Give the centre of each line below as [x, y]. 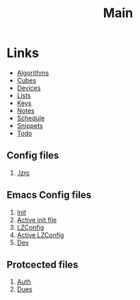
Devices [29, 87]
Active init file [37, 220]
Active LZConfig [40, 235]
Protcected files [42, 264]
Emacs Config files [49, 195]
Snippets [30, 125]
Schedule [31, 118]
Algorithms [33, 73]
